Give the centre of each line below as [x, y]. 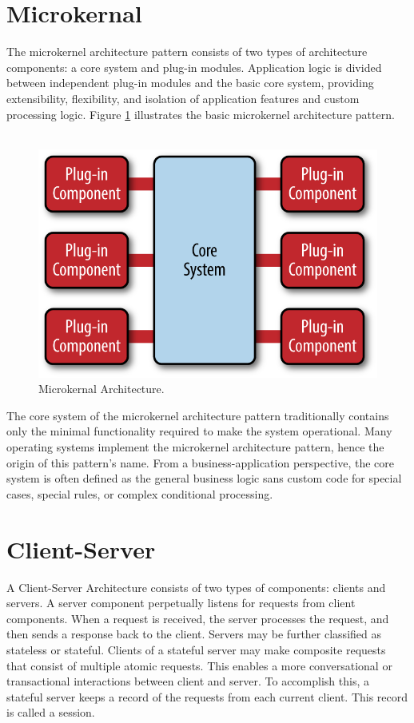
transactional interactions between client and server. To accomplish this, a [188, 681]
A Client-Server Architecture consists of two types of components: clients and [196, 587]
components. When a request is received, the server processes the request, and [198, 618]
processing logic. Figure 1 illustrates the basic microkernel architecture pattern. [201, 114]
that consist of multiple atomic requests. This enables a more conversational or [199, 665]
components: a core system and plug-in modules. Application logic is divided [194, 67]
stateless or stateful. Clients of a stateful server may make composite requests [196, 649]
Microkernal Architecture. [102, 389]
